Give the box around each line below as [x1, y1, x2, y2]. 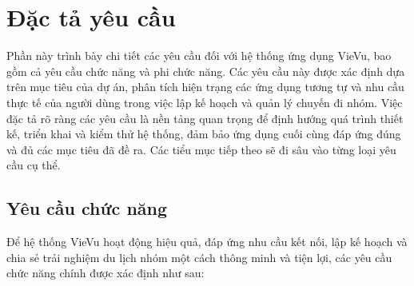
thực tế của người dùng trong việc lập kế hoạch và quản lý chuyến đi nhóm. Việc [6, 93, 403, 110]
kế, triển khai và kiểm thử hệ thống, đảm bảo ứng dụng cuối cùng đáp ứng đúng [6, 125, 401, 142]
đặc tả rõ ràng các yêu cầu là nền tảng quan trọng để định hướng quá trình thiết [6, 109, 404, 126]
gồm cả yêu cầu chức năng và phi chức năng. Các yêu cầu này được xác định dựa [6, 62, 405, 79]
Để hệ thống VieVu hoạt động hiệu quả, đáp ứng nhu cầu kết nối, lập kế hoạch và [6, 233, 408, 250]
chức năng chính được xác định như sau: [6, 264, 205, 281]
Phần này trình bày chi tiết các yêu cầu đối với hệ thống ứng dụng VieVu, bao [6, 47, 392, 64]
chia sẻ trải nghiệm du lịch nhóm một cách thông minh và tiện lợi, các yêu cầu [6, 248, 392, 265]
